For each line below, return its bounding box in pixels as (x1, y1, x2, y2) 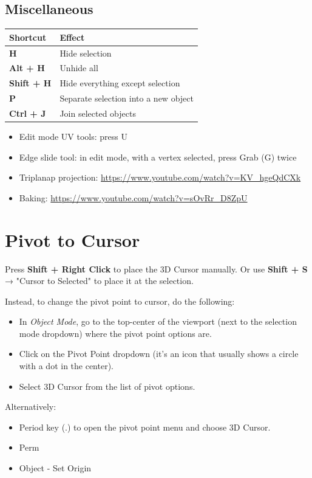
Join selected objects (59, 106, 136, 119)
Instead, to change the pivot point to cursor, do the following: (5, 294, 235, 307)
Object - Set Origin (19, 462, 92, 474)
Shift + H (9, 77, 52, 89)
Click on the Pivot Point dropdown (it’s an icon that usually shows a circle (19, 347, 299, 360)
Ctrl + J (9, 106, 46, 119)
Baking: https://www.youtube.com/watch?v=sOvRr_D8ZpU (19, 191, 248, 204)
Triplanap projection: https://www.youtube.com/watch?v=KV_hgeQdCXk (19, 171, 301, 184)
